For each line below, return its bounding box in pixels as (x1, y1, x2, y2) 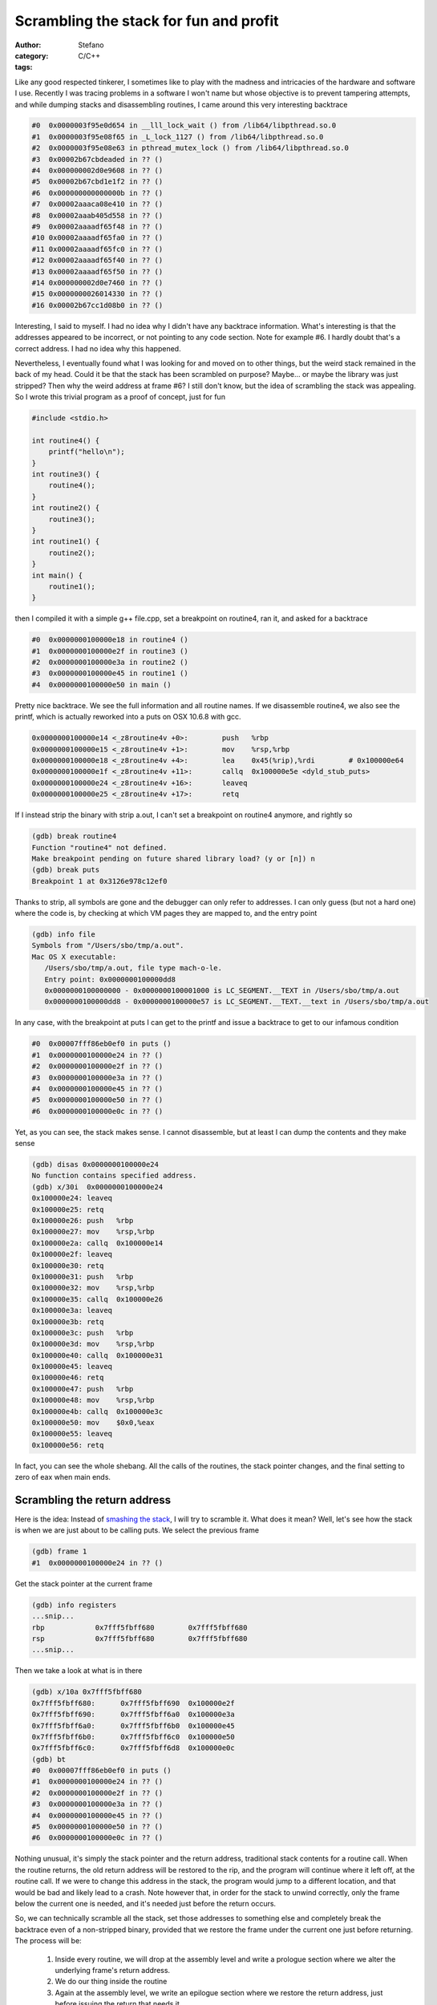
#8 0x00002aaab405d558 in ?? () (31, 211, 164, 220)
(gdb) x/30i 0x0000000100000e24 (31, 1182, 164, 1191)
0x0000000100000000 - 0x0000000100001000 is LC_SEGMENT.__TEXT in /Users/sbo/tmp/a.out (44, 986, 400, 994)
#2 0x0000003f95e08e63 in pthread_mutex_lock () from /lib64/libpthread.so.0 (31, 144, 349, 152)
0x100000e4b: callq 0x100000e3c (31, 1407, 164, 1416)
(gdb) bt (31, 1755, 67, 1764)
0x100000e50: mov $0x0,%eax (31, 1418, 156, 1428)
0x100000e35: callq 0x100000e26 (31, 1294, 164, 1303)
